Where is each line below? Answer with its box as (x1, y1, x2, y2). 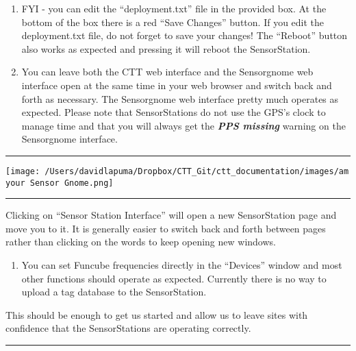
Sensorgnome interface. (21, 132, 118, 146)
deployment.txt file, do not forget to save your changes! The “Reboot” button (21, 28, 348, 43)
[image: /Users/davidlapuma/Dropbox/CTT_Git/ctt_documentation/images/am (5, 166, 349, 176)
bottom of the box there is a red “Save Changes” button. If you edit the (21, 14, 325, 29)
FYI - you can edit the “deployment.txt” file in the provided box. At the (21, 1, 327, 15)
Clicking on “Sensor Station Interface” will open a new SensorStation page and (5, 208, 337, 222)
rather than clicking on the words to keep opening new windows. (5, 234, 276, 249)
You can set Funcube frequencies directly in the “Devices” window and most (21, 258, 342, 272)
